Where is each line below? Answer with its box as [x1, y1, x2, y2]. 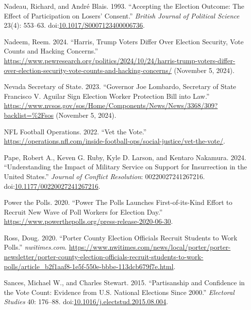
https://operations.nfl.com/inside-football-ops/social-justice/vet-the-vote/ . [4, 136, 225, 146]
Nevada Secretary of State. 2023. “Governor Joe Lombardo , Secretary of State [4, 81, 236, 91]
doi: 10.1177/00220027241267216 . [4, 181, 100, 191]
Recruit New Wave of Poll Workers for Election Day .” [4, 206, 163, 217]
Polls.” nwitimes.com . [4, 242, 67, 252]
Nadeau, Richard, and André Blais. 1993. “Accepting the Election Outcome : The [4, 1, 245, 11]
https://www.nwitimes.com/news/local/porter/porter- [68, 242, 231, 252]
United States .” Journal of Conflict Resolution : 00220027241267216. [4, 171, 205, 181]
